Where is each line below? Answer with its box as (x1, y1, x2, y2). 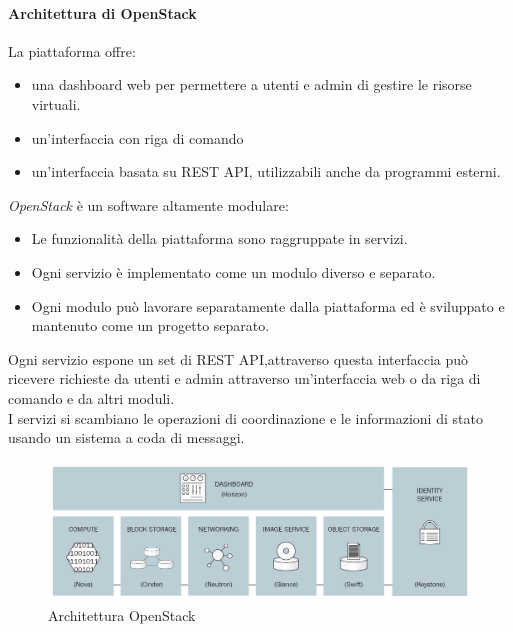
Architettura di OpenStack (8, 2, 197, 23)
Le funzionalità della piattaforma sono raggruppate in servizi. (31, 228, 408, 249)
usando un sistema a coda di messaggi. (8, 427, 245, 448)
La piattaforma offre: (8, 40, 136, 61)
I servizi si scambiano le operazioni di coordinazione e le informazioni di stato (8, 407, 483, 428)
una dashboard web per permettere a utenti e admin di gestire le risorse (31, 74, 472, 95)
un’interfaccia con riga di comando (31, 127, 244, 148)
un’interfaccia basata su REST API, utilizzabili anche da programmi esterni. (31, 161, 501, 182)
